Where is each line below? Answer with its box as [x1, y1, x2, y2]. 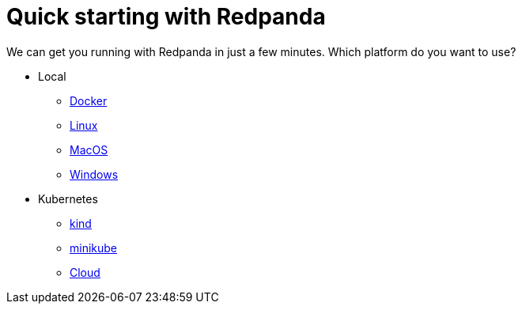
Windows [70, 167, 119, 181]
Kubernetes [38, 191, 98, 206]
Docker [70, 93, 108, 108]
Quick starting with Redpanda [6, 3, 326, 30]
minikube [70, 240, 118, 255]
